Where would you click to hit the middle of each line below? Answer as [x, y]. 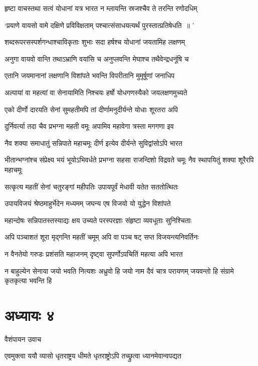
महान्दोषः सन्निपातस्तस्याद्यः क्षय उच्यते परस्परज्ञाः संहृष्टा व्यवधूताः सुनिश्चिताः [98, 220]
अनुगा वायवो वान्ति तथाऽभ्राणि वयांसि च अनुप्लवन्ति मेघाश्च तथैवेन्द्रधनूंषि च [97, 58]
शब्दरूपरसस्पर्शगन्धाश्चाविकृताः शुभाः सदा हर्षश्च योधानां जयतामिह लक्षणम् [95, 42]
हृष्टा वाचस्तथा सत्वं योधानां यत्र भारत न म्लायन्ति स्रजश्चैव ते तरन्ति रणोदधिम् [101, 8]
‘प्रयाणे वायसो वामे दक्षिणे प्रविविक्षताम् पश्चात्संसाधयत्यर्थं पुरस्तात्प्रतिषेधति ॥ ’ [99, 25]
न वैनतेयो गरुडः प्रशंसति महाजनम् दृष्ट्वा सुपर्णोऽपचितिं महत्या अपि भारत [94, 253]
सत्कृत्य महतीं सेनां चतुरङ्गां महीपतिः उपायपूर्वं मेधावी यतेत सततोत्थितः [91, 186]
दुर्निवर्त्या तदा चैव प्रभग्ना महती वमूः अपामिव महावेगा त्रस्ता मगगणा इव [89, 126]
